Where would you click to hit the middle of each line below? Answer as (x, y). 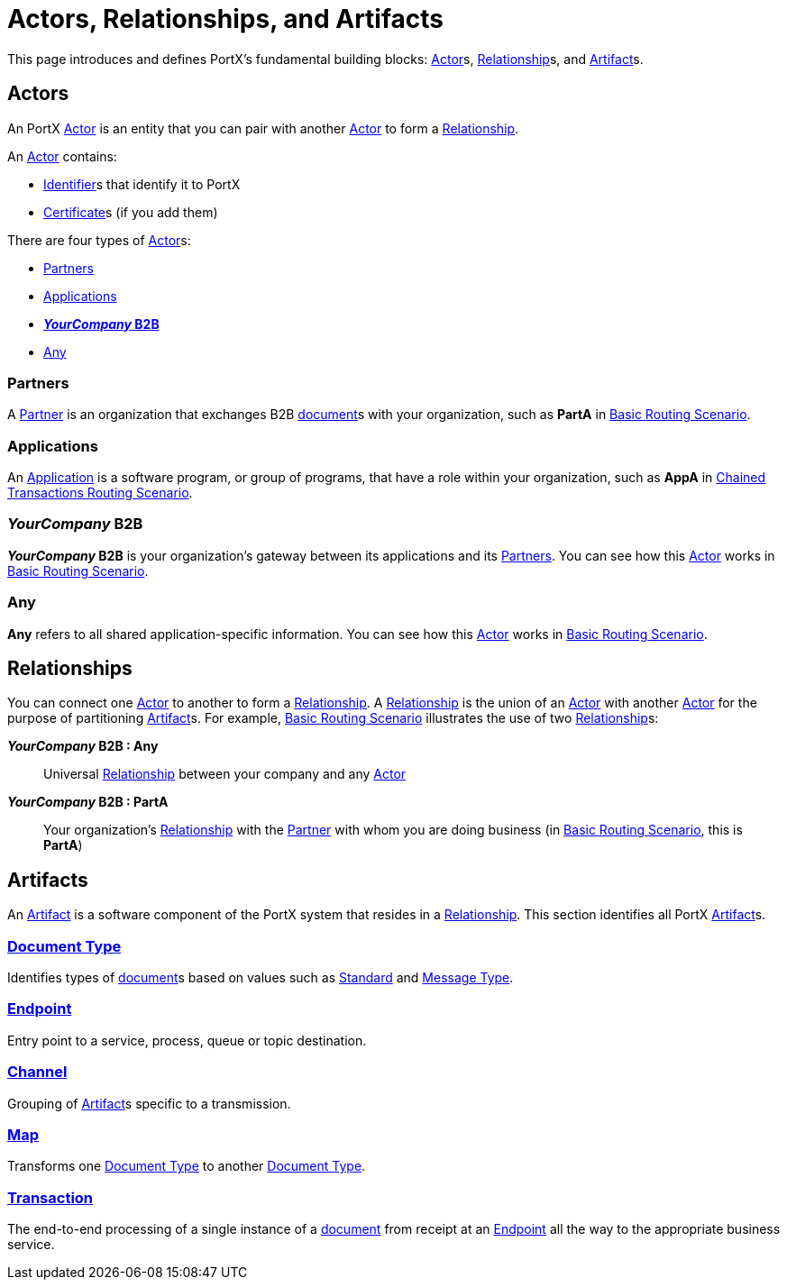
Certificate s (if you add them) (131, 212)
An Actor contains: (62, 156)
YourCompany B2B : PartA (88, 802)
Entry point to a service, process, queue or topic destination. (187, 1040)
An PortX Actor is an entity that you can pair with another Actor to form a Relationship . (263, 128)
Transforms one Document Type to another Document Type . (187, 1166)
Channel (37, 1072)
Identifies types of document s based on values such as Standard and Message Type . (261, 978)
